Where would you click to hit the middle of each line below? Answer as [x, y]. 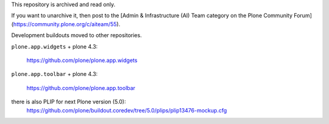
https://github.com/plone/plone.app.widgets [82, 60]
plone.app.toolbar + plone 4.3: [55, 74]
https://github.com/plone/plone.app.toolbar [81, 88]
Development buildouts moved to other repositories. [77, 35]
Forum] [302, 16]
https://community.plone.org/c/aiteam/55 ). [67, 24]
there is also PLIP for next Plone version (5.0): [69, 102]
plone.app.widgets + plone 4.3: [55, 46]
